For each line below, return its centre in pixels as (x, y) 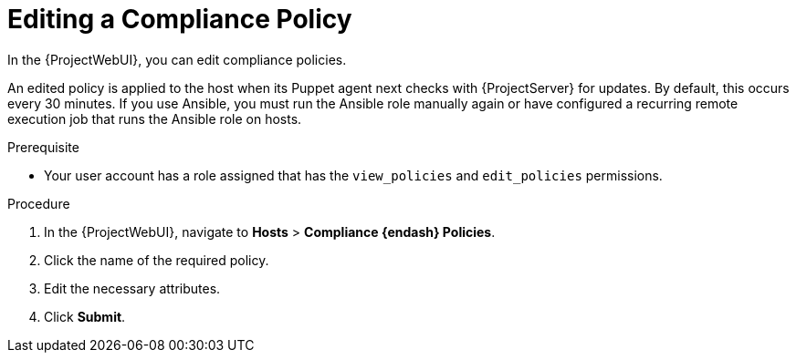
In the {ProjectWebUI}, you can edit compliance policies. (177, 59)
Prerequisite (43, 147)
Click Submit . (85, 316)
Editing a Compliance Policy (180, 19)
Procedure (39, 203)
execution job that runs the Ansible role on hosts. (155, 118)
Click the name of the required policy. (157, 260)
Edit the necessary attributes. (132, 288)
